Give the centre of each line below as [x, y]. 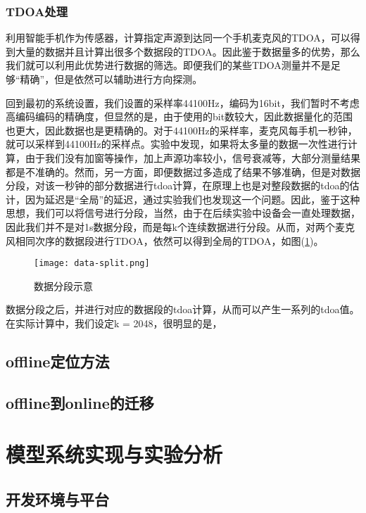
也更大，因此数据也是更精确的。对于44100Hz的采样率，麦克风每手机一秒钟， [182, 130]
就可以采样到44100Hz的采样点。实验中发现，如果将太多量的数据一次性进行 [177, 144]
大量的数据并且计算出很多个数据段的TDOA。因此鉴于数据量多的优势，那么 [188, 51]
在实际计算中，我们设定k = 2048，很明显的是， [114, 323]
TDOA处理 [37, 11]
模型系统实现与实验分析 [114, 454]
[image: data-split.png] [92, 264]
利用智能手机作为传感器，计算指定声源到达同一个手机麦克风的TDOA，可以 [178, 38]
